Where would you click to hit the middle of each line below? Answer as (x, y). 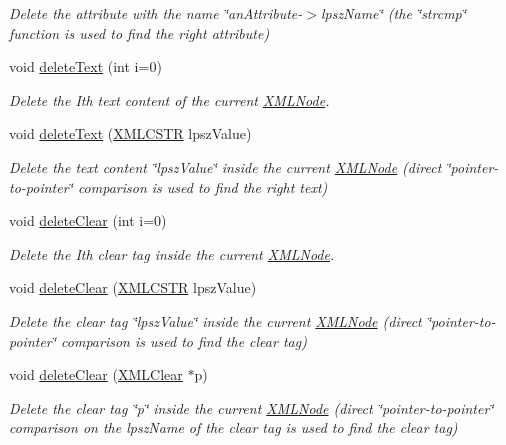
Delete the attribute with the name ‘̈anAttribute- (156, 13)
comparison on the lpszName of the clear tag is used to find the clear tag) (233, 427)
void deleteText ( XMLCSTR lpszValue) (130, 133)
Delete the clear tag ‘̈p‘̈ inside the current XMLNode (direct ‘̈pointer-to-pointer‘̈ (251, 407)
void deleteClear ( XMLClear (96, 374)
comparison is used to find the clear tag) (184, 340)
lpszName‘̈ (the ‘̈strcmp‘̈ (393, 13)
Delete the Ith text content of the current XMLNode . (169, 99)
